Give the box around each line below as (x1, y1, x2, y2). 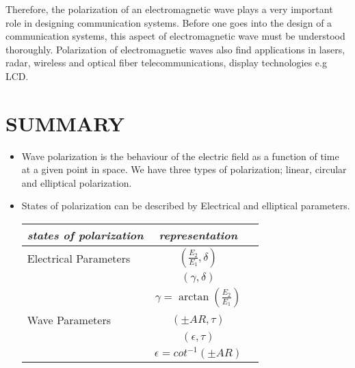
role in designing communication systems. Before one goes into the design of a (5, 15, 332, 29)
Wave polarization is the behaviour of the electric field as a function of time (21, 148, 339, 163)
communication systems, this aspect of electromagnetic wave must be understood (5, 29, 345, 43)
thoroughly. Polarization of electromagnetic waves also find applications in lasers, (5, 42, 345, 56)
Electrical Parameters (27, 250, 131, 266)
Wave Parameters (27, 312, 111, 328)
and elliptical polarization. (21, 175, 132, 189)
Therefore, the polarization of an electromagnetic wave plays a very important (5, 2, 333, 16)
